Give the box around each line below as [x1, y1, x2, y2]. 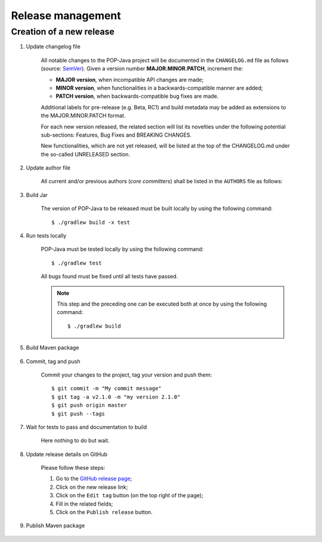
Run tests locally [26, 232, 67, 239]
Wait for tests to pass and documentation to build [26, 423, 147, 430]
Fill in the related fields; [55, 500, 113, 507]
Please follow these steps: [41, 464, 106, 472]
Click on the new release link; [55, 484, 128, 491]
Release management [11, 9, 122, 22]
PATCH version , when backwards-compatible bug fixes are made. [55, 93, 219, 100]
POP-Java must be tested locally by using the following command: [41, 245, 204, 253]
